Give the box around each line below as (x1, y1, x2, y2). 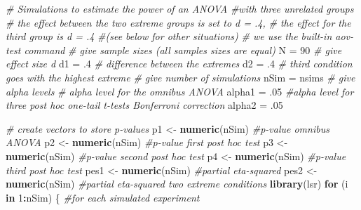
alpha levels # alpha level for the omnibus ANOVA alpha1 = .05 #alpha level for (6, 84, 354, 98)
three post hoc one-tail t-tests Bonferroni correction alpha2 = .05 (6, 98, 283, 112)
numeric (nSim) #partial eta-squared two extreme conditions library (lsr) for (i (6, 176, 348, 191)
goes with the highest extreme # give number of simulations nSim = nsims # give (6, 70, 355, 84)
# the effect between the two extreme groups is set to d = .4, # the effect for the (6, 15, 351, 29)
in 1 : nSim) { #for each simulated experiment (6, 190, 200, 204)
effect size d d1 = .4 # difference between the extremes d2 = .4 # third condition (6, 56, 353, 71)
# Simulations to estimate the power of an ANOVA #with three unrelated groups (6, 1, 354, 15)
